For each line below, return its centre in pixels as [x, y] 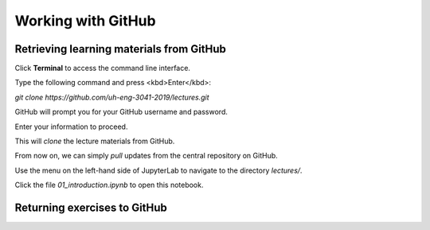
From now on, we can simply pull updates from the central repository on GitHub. [146, 156]
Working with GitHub [85, 21]
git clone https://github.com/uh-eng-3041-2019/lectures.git [112, 97]
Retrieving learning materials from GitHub [121, 49]
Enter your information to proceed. [71, 127]
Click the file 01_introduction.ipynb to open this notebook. [109, 185]
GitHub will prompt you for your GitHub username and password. [121, 112]
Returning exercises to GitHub [91, 208]
